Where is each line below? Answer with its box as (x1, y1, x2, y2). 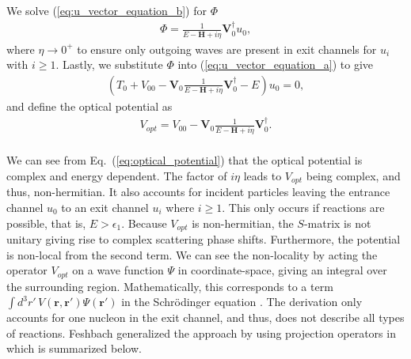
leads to (243, 167, 282, 183)
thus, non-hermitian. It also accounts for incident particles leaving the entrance (6, 183, 390, 200)
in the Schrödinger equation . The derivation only (121, 293, 363, 310)
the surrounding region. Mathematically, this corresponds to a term (6, 278, 333, 294)
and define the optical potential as (6, 97, 173, 114)
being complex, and (306, 167, 401, 183)
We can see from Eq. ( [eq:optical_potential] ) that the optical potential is (6, 152, 363, 168)
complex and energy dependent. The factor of (6, 167, 227, 183)
